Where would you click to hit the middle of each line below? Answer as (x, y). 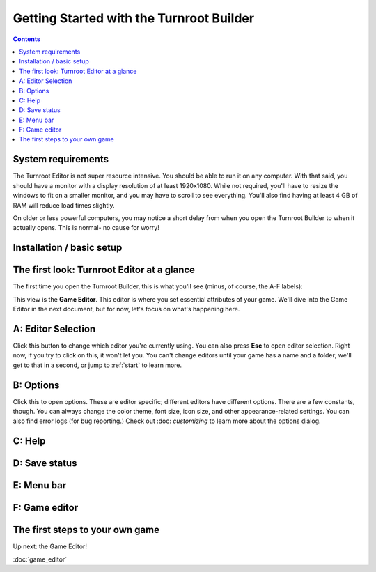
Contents (27, 39)
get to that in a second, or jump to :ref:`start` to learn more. (97, 365)
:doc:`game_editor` (40, 559)
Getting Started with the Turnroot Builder (133, 18)
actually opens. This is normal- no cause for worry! (86, 228)
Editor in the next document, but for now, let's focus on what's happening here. (126, 309)
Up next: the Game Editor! (50, 546)
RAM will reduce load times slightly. (64, 205)
